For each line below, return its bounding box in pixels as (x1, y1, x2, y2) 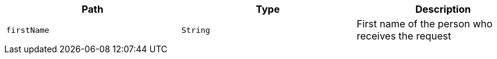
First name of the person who (356, 18, 493, 30)
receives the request (356, 30, 452, 42)
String (181, 25, 210, 35)
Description (415, 3, 471, 15)
